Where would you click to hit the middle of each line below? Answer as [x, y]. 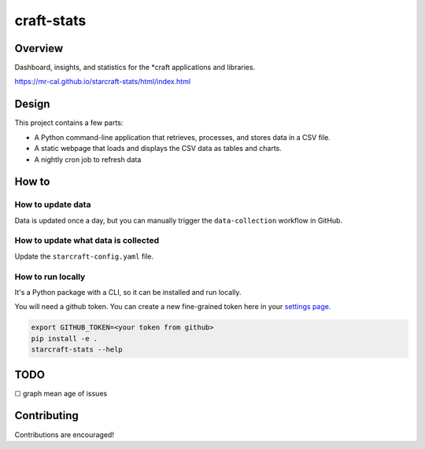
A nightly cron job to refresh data [88, 159]
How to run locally [50, 277]
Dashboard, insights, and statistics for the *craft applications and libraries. [135, 68]
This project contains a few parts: [69, 123]
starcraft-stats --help [77, 350]
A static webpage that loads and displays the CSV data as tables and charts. [158, 149]
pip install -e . [65, 339]
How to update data [53, 204]
